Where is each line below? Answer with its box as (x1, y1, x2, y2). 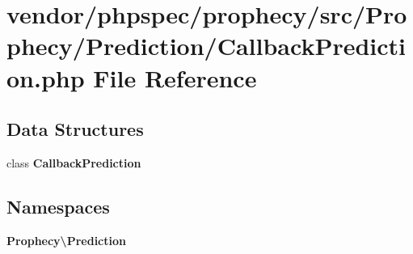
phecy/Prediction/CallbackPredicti (6, 29, 407, 62)
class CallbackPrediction (6, 154, 141, 171)
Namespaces (6, 193, 110, 218)
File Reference (93, 61, 257, 94)
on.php (6, 61, 85, 94)
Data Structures (6, 116, 144, 142)
